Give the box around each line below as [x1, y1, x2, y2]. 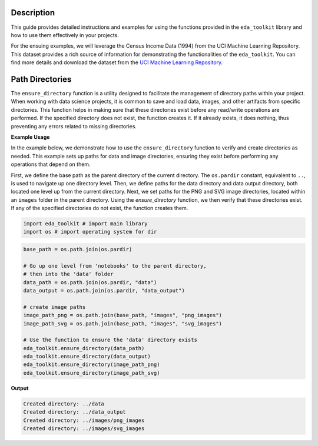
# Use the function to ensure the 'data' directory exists [23, 337, 197, 344]
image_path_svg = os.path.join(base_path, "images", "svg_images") [23, 320, 223, 327]
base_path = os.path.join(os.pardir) [23, 246, 132, 253]
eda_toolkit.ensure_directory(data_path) [23, 345, 145, 351]
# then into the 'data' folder [23, 271, 114, 278]
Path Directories [11, 74, 72, 84]
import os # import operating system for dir [23, 228, 157, 235]
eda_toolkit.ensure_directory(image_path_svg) [23, 370, 160, 376]
